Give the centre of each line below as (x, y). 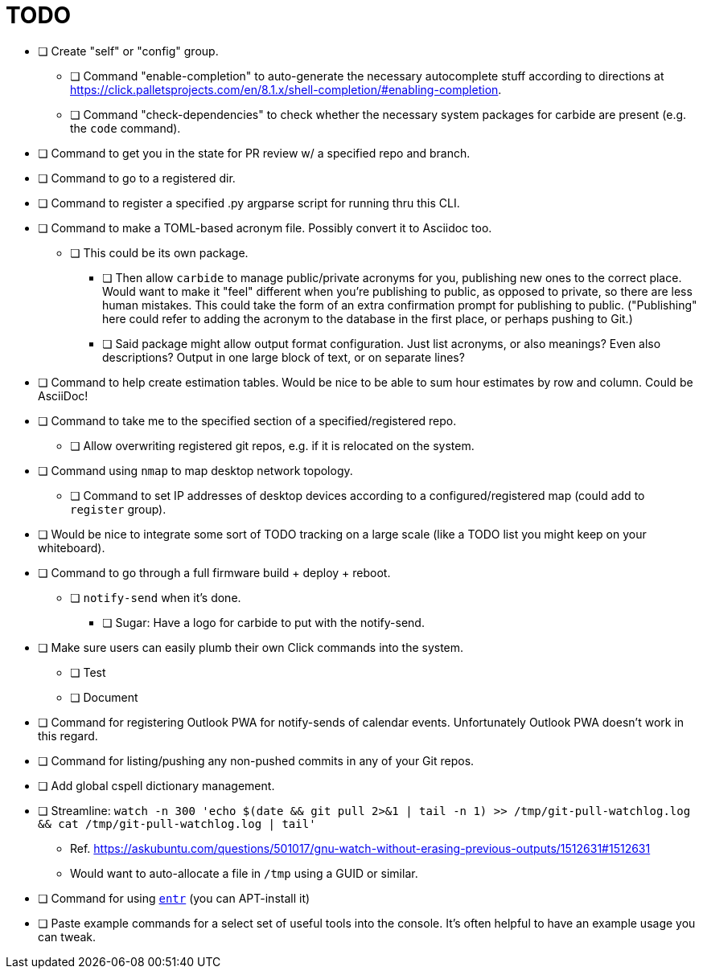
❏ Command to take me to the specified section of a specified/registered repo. (247, 420)
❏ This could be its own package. (159, 252)
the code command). (125, 128)
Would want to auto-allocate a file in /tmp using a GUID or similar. (244, 873)
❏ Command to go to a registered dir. (137, 178)
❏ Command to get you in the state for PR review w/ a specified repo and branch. (254, 153)
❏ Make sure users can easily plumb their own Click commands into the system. (251, 647)
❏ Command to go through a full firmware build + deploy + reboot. (214, 572)
